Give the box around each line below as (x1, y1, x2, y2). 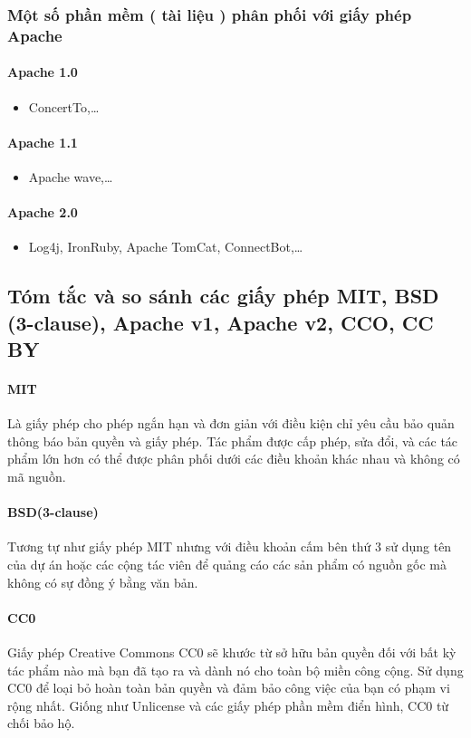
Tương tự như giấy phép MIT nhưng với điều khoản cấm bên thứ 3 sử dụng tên (7, 537, 452, 556)
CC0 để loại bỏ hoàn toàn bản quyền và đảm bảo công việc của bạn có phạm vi (7, 678, 450, 697)
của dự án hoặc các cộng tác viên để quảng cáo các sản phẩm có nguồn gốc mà (7, 555, 447, 574)
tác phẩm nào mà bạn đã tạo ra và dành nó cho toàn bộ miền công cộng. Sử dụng (7, 660, 464, 679)
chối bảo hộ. (7, 714, 75, 733)
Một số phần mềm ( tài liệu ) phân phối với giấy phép (7, 3, 412, 25)
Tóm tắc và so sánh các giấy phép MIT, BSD (7, 282, 439, 310)
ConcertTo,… (28, 97, 100, 116)
